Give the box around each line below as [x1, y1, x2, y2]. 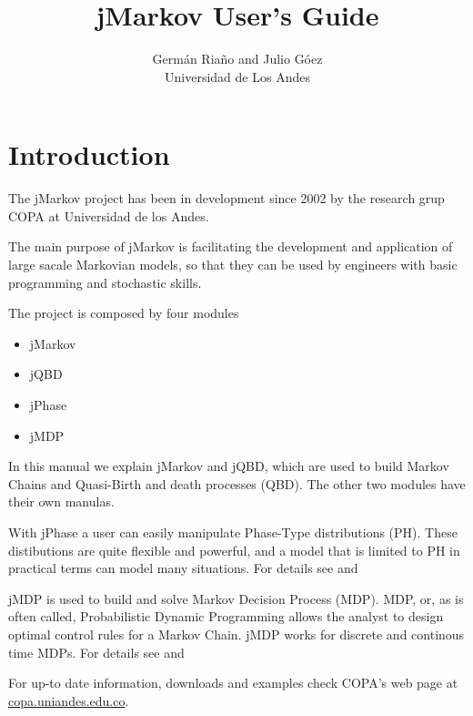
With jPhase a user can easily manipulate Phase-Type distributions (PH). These [8, 522, 458, 541]
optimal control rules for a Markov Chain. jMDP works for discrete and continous [8, 624, 465, 643]
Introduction [8, 136, 170, 173]
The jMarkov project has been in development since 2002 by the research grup [8, 189, 445, 208]
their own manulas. [8, 492, 115, 511]
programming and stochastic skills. [8, 272, 202, 292]
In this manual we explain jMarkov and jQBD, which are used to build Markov [8, 456, 449, 476]
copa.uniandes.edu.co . [8, 690, 129, 710]
